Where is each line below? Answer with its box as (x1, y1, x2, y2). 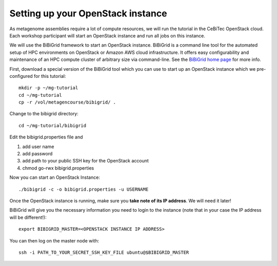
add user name (22, 144, 54, 150)
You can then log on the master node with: (9, 237, 100, 243)
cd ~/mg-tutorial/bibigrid (18, 122, 87, 128)
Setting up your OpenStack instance (9, 8, 167, 19)
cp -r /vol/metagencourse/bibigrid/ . (18, 99, 116, 105)
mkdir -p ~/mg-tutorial (18, 85, 78, 91)
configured (9, 73, 33, 79)
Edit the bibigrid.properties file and (9, 134, 83, 140)
